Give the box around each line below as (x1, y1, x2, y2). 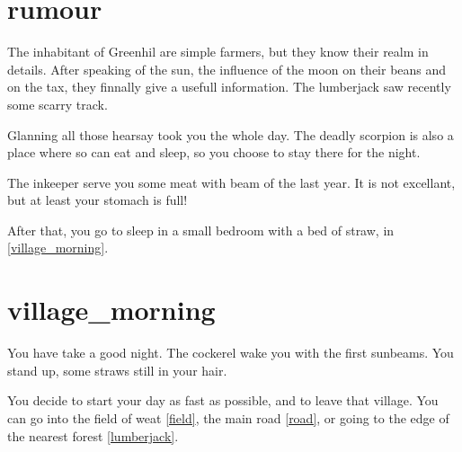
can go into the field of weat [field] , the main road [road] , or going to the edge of (7, 408, 449, 427)
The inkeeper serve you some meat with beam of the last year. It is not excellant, (7, 173, 456, 191)
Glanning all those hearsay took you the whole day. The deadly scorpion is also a (7, 125, 454, 144)
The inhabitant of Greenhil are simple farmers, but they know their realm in (7, 42, 429, 61)
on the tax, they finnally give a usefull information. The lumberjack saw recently (7, 77, 451, 96)
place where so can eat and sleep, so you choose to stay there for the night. (7, 143, 421, 162)
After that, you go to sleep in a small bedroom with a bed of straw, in (7, 220, 395, 239)
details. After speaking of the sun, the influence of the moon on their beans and (7, 59, 447, 78)
